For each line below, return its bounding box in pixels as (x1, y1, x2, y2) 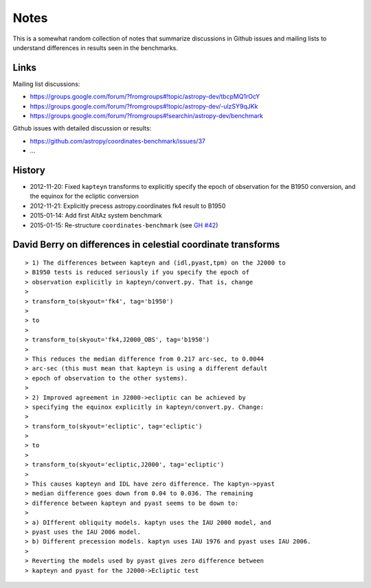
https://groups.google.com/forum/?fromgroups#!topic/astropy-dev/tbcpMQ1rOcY (30, 93, 260, 101)
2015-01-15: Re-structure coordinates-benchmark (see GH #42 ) (30, 220, 218, 229)
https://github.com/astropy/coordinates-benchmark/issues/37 (30, 137, 206, 145)
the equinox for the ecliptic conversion (30, 192, 139, 201)
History (12, 165, 46, 176)
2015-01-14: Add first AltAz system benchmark (30, 212, 163, 220)
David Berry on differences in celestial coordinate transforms (12, 239, 280, 251)
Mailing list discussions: (12, 80, 80, 88)
